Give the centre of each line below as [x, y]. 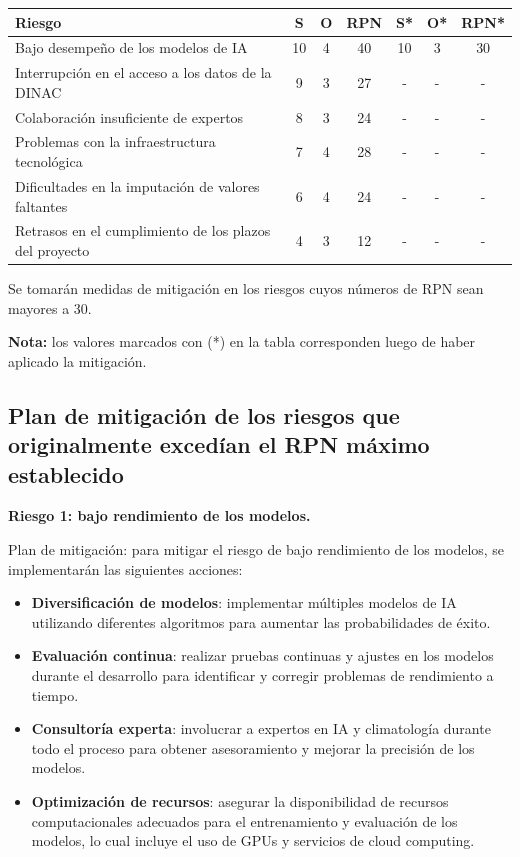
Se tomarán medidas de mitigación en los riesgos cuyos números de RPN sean [246, 288]
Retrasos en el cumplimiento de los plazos [143, 230]
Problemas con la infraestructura [115, 141]
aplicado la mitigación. [77, 360]
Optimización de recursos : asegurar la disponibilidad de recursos [240, 800]
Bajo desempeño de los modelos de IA [131, 47]
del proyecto [52, 249]
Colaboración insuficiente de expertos [129, 116]
